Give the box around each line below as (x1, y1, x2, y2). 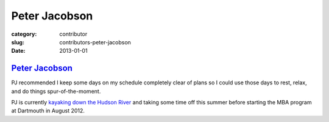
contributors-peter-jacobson (59, 38, 131, 46)
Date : (11, 47, 26, 55)
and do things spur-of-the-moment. (11, 87, 101, 95)
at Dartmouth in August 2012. (11, 107, 85, 115)
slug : (11, 38, 24, 46)
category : (11, 30, 37, 38)
